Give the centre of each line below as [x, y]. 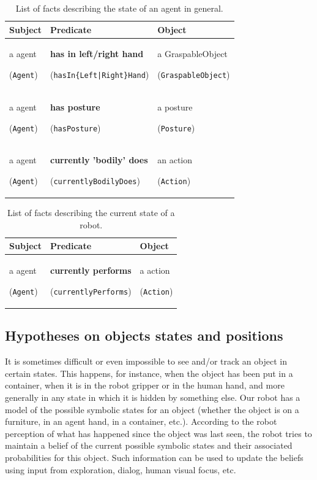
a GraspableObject [192, 54]
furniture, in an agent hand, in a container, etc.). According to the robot [141, 421]
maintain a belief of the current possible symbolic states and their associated [149, 445]
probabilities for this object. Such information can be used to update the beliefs [154, 457]
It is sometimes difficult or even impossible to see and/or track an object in [146, 361]
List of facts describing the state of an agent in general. [119, 8]
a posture [175, 106]
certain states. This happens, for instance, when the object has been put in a [149, 373]
